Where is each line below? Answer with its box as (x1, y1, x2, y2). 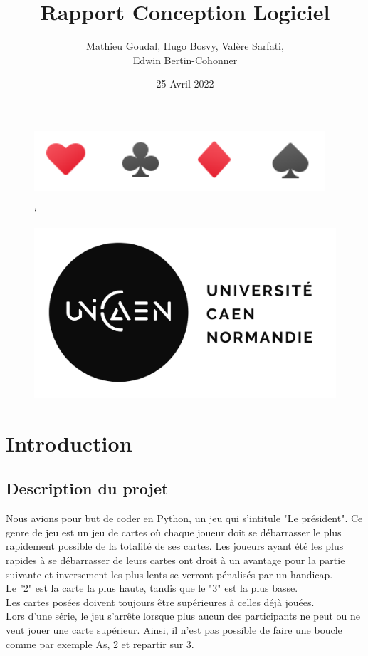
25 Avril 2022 (156, 76, 214, 91)
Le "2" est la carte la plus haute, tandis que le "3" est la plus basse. (6, 580, 298, 595)
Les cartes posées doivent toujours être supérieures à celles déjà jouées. (6, 594, 315, 609)
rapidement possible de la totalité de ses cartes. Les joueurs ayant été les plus (6, 538, 344, 553)
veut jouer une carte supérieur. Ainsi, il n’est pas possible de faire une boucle (6, 622, 342, 637)
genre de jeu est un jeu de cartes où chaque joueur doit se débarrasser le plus (6, 524, 342, 539)
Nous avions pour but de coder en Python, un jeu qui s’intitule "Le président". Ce (6, 511, 363, 526)
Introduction (6, 428, 132, 457)
